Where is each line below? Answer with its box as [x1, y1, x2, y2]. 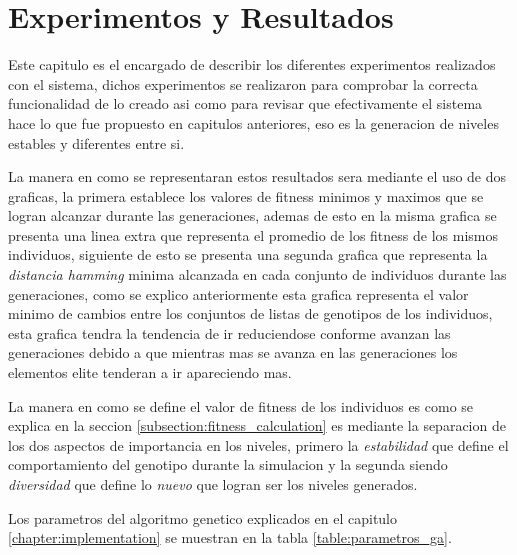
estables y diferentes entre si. [8, 132, 185, 153]
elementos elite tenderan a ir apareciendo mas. [8, 362, 292, 383]
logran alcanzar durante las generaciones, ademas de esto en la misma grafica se [8, 205, 497, 226]
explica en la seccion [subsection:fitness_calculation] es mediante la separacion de [8, 415, 506, 436]
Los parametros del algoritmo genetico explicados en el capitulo [8, 507, 398, 528]
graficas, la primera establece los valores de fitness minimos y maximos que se [8, 185, 484, 206]
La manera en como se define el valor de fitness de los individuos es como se [8, 395, 474, 416]
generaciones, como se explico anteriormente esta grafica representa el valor [8, 283, 469, 304]
